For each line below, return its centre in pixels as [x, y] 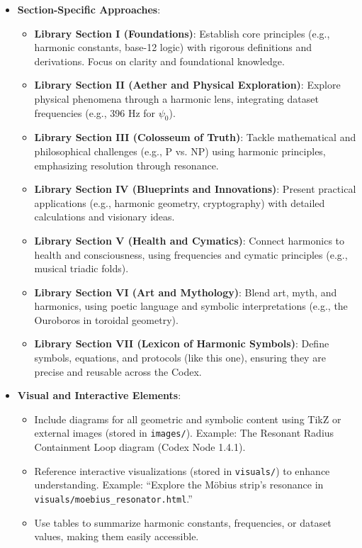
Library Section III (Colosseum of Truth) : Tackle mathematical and [195, 137]
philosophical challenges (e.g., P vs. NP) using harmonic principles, [180, 151]
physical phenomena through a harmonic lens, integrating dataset [176, 98]
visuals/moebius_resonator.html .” [113, 498]
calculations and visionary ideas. [104, 217]
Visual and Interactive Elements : [99, 395]
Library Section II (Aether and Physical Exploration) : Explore [187, 85]
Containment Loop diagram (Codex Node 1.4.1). [140, 447]
